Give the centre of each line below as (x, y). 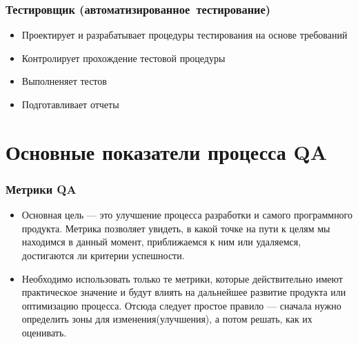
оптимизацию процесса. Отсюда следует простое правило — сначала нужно (181, 305)
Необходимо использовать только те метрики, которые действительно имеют (182, 278)
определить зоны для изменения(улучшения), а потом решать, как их (167, 319)
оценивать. (44, 332)
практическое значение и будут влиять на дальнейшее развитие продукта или (184, 292)
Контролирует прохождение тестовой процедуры (123, 58)
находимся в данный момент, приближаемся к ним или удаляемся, (161, 242)
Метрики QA (41, 189)
